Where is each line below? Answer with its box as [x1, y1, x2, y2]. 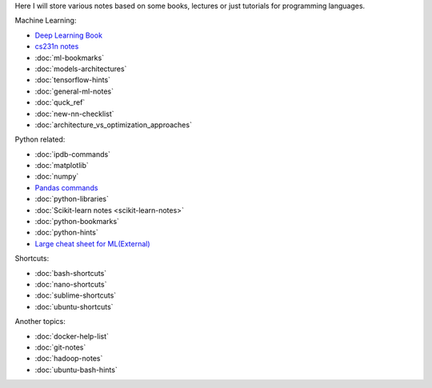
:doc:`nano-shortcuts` [34, 279, 107, 289]
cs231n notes [34, 42, 79, 51]
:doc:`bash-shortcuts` [34, 268, 107, 278]
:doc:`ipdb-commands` [34, 149, 111, 159]
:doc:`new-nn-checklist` [34, 109, 114, 118]
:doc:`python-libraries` [34, 194, 110, 204]
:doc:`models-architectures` [34, 64, 127, 74]
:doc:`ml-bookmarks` [34, 53, 104, 62]
